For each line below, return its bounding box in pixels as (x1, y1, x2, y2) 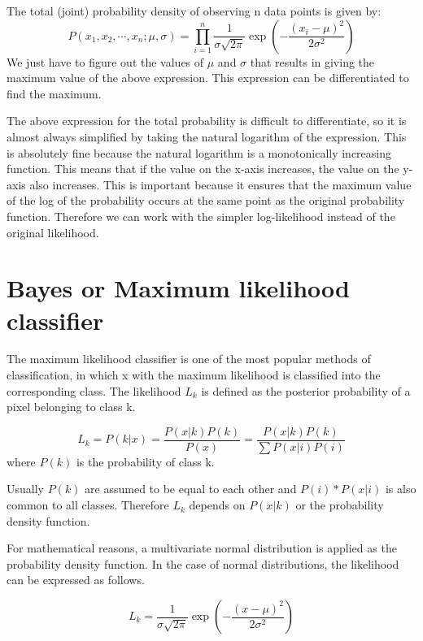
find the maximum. (7, 84, 102, 102)
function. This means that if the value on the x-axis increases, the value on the (7, 160, 399, 177)
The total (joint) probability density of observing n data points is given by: (7, 2, 382, 19)
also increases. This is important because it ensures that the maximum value (29, 175, 412, 193)
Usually (7, 480, 44, 497)
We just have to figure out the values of (7, 53, 204, 70)
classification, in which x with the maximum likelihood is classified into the (7, 366, 381, 383)
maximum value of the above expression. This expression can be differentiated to (7, 69, 409, 86)
